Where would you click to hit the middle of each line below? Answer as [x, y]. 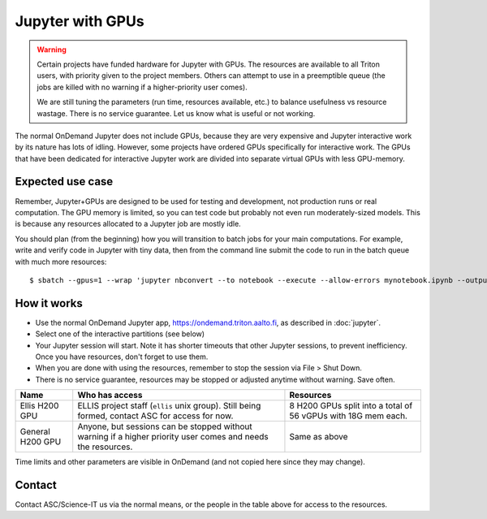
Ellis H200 [39, 406]
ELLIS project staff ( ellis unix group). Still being [169, 406]
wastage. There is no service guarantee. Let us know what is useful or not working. [176, 113]
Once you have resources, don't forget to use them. [122, 357]
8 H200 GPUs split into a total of [351, 406]
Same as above [319, 437]
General [35, 432]
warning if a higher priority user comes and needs [173, 437]
